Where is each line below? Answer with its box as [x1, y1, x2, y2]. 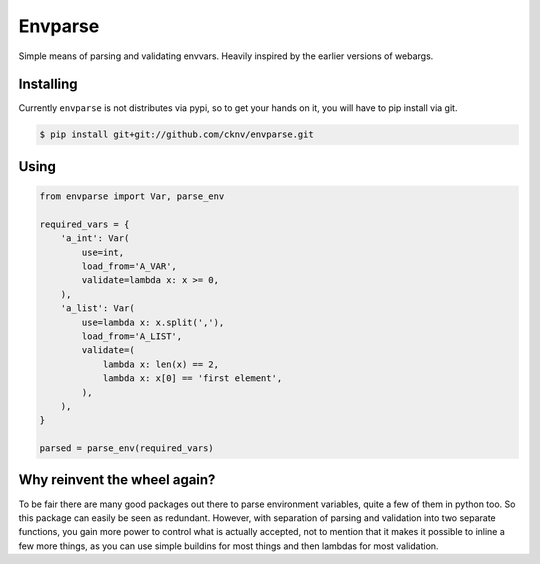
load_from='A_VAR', [81, 260, 177, 272]
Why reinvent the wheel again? [18, 471, 216, 489]
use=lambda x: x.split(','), [81, 316, 225, 328]
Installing [18, 76, 79, 93]
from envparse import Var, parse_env [39, 191, 225, 202]
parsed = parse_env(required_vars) [39, 443, 214, 454]
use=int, [81, 246, 125, 258]
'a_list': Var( [60, 303, 135, 314]
